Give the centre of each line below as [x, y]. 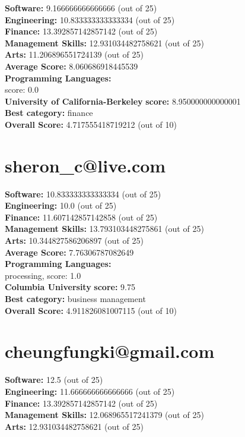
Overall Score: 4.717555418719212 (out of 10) [91, 124]
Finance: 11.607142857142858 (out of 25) [81, 217]
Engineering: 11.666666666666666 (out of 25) [90, 391]
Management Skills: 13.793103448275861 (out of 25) [104, 229]
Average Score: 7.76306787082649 [69, 252]
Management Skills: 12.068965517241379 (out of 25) [104, 415]
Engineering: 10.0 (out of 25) [61, 205]
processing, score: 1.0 [43, 275]
